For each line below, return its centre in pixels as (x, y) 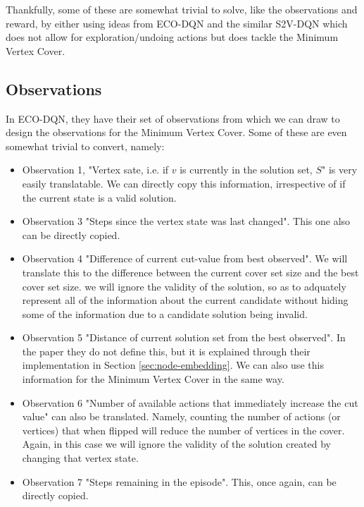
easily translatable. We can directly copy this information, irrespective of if (184, 183)
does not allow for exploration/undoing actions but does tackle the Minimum (172, 37)
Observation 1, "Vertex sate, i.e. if (95, 170)
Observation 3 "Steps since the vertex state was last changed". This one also (186, 221)
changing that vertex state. (80, 458)
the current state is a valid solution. (99, 197)
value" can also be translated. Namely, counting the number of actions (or (181, 416)
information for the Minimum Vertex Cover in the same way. (153, 379)
